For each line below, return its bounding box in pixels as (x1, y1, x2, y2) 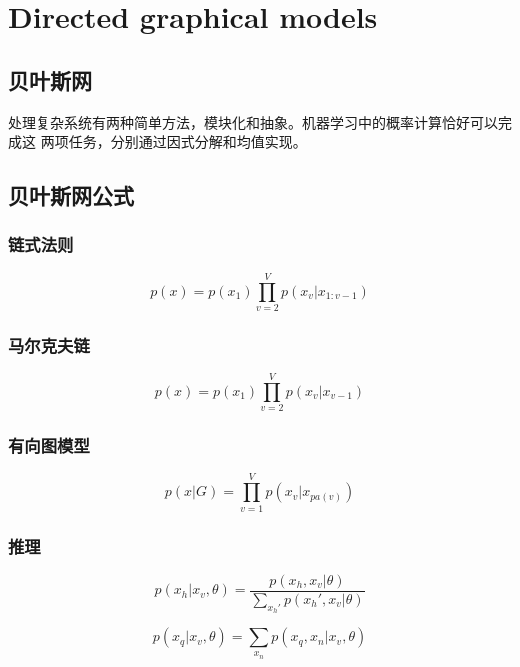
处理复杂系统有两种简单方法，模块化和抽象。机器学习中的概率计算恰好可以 (8, 111, 498, 132)
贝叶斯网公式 (8, 180, 134, 211)
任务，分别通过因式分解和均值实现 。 (68, 131, 307, 152)
